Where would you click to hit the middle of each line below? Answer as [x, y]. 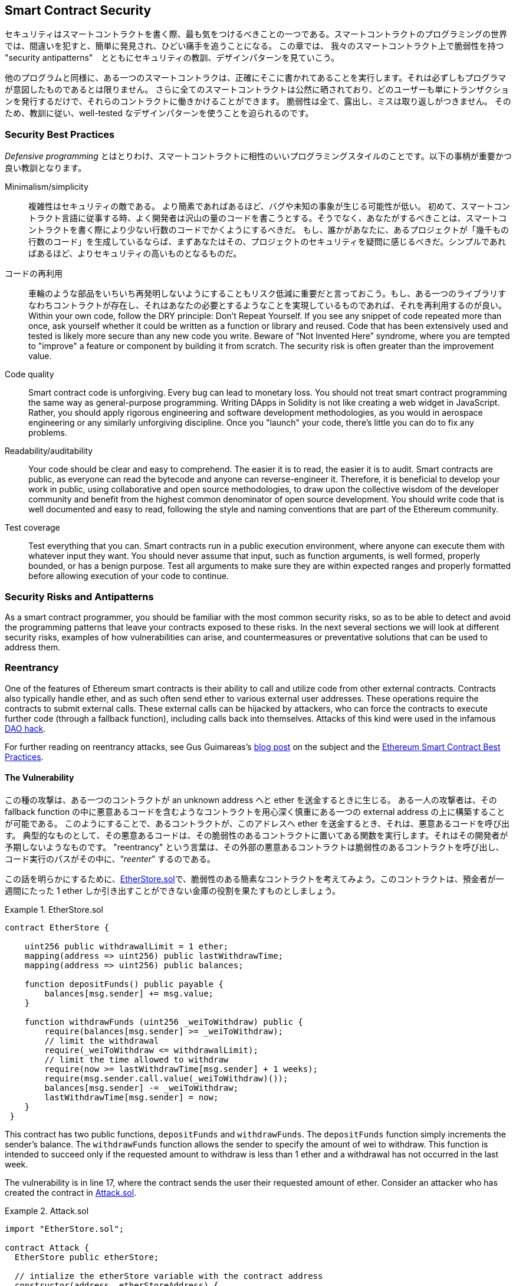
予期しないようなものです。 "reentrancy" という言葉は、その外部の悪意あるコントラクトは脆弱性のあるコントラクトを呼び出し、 [254, 847]
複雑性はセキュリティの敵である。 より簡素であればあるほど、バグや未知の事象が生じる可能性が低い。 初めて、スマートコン [269, 206]
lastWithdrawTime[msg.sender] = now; [132, 1097]
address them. [33, 647]
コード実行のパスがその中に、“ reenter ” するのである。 [110, 859]
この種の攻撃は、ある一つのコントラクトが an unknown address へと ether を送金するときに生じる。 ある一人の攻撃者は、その [251, 800]
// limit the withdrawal [102, 1040]
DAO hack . [25, 728]
